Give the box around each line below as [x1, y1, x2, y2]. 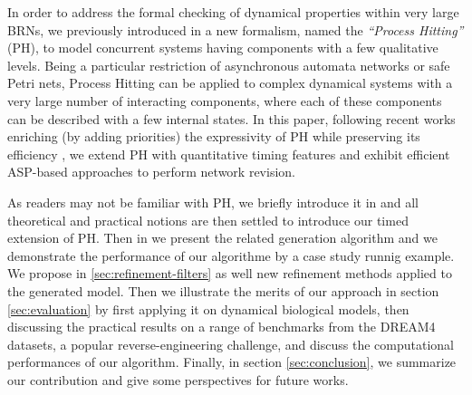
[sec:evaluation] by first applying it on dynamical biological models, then [7, 299, 409, 318]
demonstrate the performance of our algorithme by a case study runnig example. [7, 246, 455, 265]
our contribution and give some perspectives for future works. [7, 370, 349, 389]
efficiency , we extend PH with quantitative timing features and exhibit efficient [7, 144, 450, 163]
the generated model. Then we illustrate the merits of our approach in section [7, 281, 439, 300]
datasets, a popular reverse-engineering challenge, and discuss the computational [7, 334, 454, 353]
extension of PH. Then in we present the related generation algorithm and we [7, 228, 438, 247]
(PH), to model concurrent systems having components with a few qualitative [7, 38, 438, 57]
